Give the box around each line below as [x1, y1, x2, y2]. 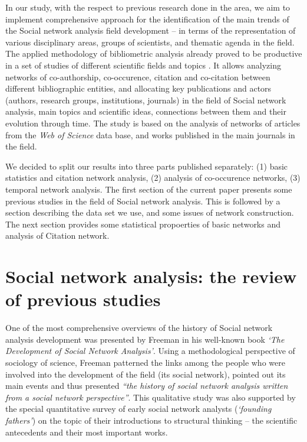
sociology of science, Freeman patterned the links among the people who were [5, 356, 285, 368]
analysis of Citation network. [5, 229, 110, 242]
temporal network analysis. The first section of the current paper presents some [5, 183, 292, 195]
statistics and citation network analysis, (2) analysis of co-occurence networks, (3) [5, 171, 301, 184]
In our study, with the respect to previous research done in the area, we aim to [5, 1, 291, 13]
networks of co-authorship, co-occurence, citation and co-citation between [5, 70, 270, 83]
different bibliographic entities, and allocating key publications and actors [5, 82, 272, 95]
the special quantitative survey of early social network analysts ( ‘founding [5, 402, 272, 415]
